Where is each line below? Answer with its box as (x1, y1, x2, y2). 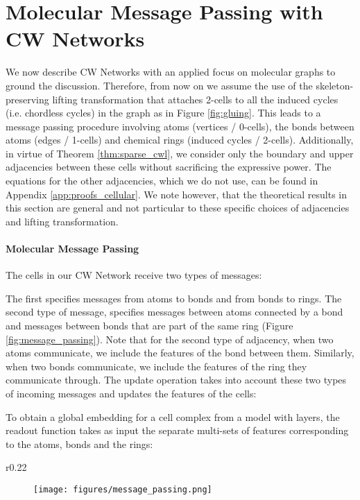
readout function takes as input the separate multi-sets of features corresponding (6, 423, 349, 438)
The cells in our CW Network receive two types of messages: (6, 268, 262, 282)
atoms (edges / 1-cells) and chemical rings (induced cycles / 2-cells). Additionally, (6, 132, 354, 147)
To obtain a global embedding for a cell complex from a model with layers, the (6, 409, 340, 424)
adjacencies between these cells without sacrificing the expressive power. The (6, 160, 332, 174)
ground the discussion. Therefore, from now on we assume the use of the (6, 78, 313, 92)
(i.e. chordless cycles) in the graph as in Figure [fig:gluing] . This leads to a (6, 105, 321, 120)
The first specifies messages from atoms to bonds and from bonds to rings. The (6, 291, 342, 305)
